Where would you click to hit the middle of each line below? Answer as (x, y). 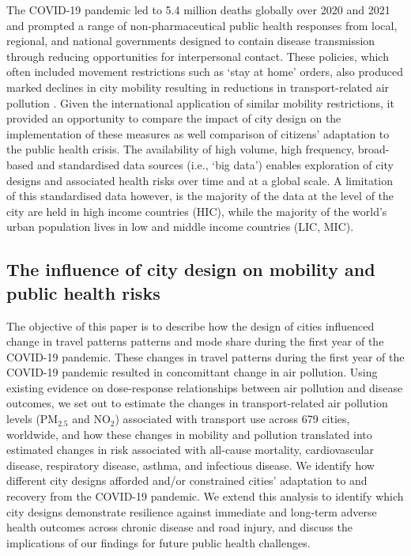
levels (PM (32, 419)
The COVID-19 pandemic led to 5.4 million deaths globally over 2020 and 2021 (198, 9)
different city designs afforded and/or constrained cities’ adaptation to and (187, 480)
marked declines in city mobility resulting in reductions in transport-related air (198, 87)
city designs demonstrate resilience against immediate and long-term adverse (192, 511)
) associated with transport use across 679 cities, (232, 419)
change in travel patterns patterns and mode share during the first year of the (195, 341)
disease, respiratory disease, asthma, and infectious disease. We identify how (190, 465)
